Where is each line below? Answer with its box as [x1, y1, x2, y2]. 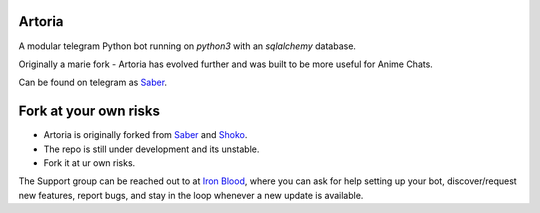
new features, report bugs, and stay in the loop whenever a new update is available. [18, 189, 364, 201]
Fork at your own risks [18, 103, 160, 120]
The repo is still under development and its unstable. [43, 143, 260, 155]
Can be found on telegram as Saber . [18, 76, 168, 89]
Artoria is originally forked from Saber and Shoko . [43, 129, 248, 141]
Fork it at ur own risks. [43, 156, 136, 169]
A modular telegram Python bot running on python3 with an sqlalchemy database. [18, 40, 357, 52]
